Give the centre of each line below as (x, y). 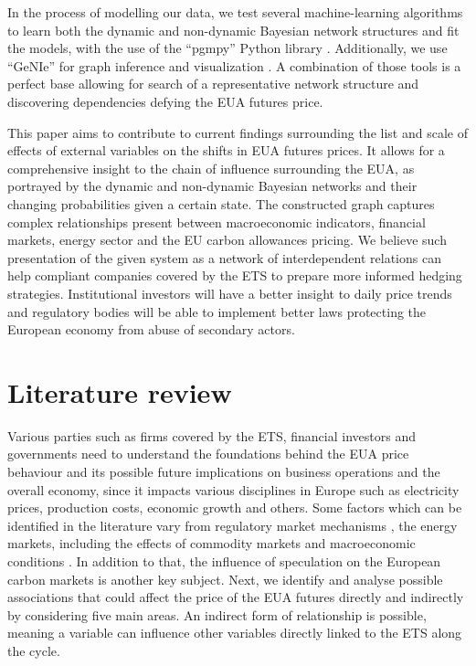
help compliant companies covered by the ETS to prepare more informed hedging (235, 275)
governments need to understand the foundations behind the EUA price (208, 454)
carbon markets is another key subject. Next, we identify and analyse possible (225, 579)
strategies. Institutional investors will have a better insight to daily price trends (230, 293)
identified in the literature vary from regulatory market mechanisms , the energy (233, 525)
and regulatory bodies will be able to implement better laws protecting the (217, 311)
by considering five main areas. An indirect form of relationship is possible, (217, 614)
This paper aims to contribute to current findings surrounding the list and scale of (238, 132)
